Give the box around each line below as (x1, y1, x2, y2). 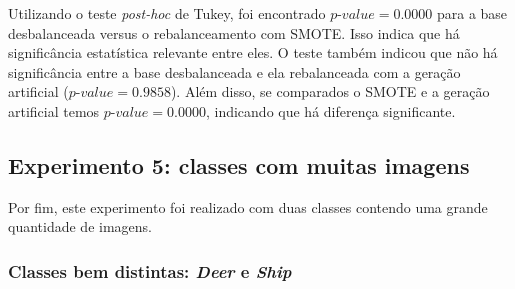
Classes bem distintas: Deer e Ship (8, 258, 292, 283)
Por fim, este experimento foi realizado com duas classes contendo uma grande (8, 196, 488, 217)
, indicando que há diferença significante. (205, 100, 456, 121)
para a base (436, 3, 508, 23)
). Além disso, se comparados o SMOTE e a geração (170, 81, 490, 102)
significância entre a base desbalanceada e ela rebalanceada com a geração (8, 61, 461, 82)
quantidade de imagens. (8, 216, 152, 237)
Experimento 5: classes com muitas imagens (8, 149, 470, 180)
